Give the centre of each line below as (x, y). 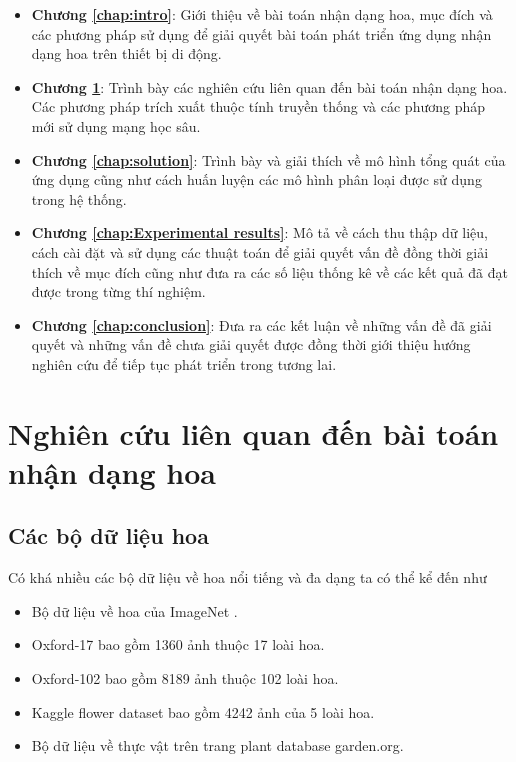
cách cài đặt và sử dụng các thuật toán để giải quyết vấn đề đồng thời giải (260, 251)
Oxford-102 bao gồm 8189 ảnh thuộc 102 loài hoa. (185, 678)
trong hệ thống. (79, 198)
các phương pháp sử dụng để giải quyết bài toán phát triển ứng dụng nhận (261, 33)
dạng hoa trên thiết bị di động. (126, 53)
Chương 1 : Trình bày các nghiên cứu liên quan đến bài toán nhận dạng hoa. (269, 86)
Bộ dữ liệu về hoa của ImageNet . (134, 610)
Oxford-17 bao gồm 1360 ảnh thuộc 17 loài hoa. (178, 644)
